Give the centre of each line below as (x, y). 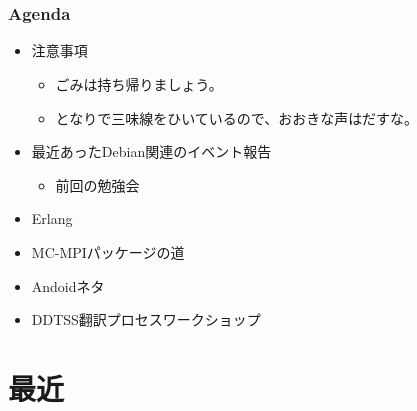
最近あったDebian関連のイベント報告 (151, 151)
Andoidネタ (68, 285)
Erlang (52, 218)
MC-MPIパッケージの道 (108, 252)
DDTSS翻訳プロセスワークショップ (146, 319)
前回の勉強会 (97, 184)
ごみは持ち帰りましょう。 (139, 84)
